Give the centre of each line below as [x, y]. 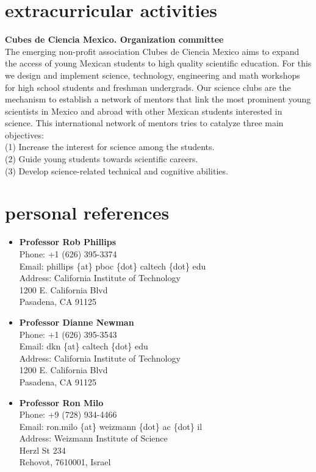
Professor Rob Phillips [68, 242]
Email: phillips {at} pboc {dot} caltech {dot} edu [113, 266]
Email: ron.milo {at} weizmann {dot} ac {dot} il [111, 426]
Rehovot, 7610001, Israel [65, 462]
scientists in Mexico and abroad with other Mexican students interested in [144, 111]
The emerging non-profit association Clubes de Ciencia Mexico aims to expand [152, 51]
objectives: [24, 134]
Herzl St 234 [42, 450]
